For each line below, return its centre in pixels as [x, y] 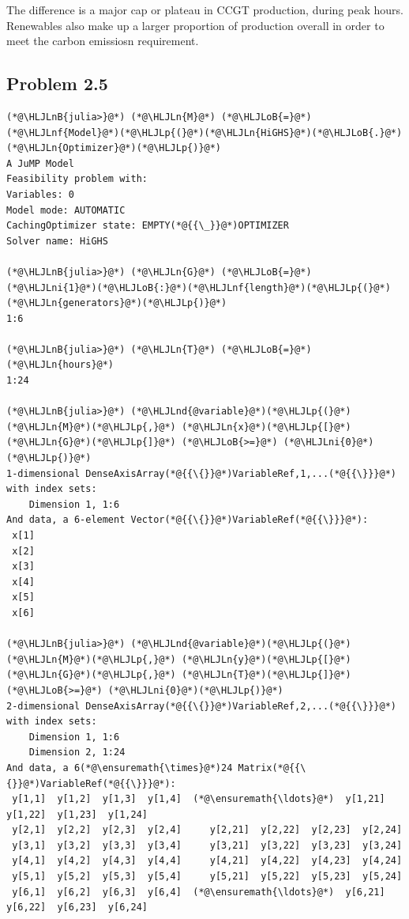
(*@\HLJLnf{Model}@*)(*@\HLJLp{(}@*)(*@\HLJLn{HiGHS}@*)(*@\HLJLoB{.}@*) [204, 132]
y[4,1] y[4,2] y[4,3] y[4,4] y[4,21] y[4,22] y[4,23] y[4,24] [207, 861]
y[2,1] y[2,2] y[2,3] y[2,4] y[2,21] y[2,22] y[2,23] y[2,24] [207, 830]
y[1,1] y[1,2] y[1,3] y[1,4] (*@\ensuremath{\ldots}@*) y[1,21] [199, 799]
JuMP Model [46, 163]
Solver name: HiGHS [57, 241]
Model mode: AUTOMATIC [66, 210]
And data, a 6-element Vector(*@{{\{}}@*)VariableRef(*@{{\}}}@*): [188, 520]
